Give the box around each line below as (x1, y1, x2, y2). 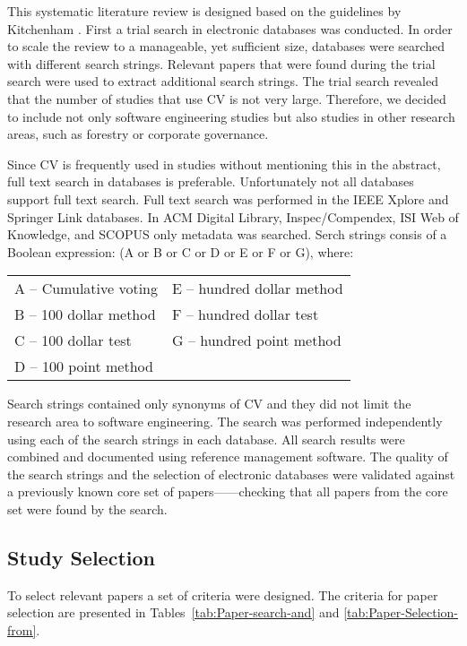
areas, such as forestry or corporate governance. (7, 125, 269, 143)
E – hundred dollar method (172, 278, 343, 299)
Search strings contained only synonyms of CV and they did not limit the (7, 394, 411, 413)
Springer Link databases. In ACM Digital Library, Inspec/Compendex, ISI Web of (7, 207, 459, 226)
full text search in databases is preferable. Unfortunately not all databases (7, 172, 414, 191)
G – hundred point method (172, 330, 342, 351)
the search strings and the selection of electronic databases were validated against (7, 464, 455, 483)
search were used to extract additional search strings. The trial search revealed (7, 72, 438, 90)
